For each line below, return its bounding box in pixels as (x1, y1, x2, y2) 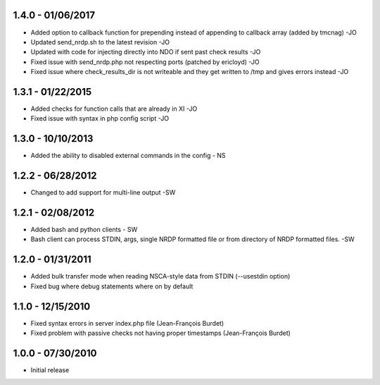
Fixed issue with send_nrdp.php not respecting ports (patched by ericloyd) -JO (30, 57, 260, 66)
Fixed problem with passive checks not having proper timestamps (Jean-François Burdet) (30, 329, 291, 338)
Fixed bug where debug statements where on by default (30, 282, 194, 291)
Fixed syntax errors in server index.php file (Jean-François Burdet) (30, 319, 224, 327)
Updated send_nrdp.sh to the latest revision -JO (30, 37, 170, 46)
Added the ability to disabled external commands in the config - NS (30, 152, 226, 160)
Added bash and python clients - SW (30, 226, 138, 234)
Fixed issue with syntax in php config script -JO (30, 114, 169, 123)
